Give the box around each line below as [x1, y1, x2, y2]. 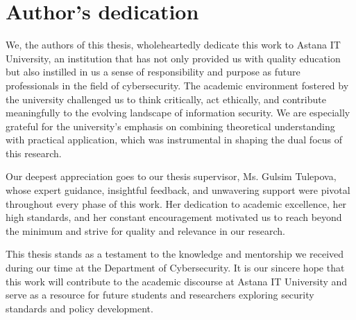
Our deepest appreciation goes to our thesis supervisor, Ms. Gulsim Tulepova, [6, 169, 337, 184]
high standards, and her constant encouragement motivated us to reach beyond [6, 210, 342, 224]
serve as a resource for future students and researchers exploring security [6, 287, 314, 302]
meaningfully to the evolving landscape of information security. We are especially [6, 105, 350, 120]
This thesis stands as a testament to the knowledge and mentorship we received [6, 247, 344, 261]
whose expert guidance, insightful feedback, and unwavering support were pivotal [6, 183, 350, 197]
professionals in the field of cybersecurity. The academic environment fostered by [6, 78, 349, 92]
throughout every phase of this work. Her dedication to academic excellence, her [6, 196, 347, 211]
